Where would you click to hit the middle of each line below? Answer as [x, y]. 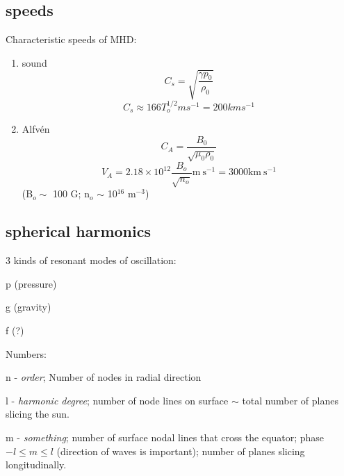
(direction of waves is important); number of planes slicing [181, 451]
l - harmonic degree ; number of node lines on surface [117, 400]
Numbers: [26, 353]
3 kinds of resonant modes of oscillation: [91, 260]
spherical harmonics [78, 231]
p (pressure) [31, 283]
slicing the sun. [38, 414]
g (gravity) [28, 307]
